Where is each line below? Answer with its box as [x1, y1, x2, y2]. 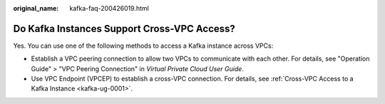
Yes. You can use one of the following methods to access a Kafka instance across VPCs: [13, 41, 274, 50]
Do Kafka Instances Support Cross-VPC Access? [13, 22, 235, 35]
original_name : [13, 4, 59, 12]
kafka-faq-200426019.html [69, 4, 149, 12]
